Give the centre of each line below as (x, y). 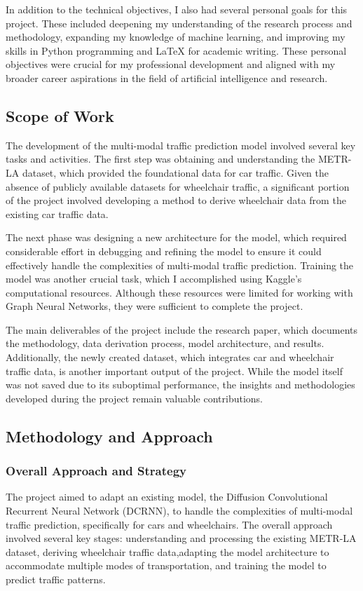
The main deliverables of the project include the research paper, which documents (182, 329)
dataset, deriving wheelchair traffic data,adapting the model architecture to (167, 551)
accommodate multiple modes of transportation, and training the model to (166, 565)
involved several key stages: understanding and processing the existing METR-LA (181, 538)
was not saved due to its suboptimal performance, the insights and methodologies (180, 385)
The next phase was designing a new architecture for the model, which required (176, 237)
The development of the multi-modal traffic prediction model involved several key (181, 145)
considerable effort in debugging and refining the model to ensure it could (164, 251)
